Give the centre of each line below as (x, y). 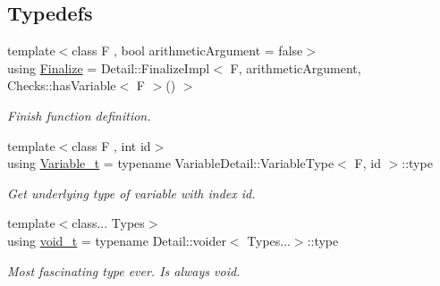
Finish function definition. (79, 115)
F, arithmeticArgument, (296, 67)
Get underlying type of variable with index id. (131, 193)
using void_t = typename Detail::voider (117, 240)
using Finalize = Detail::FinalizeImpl (109, 67)
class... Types (108, 223)
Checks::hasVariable (62, 85)
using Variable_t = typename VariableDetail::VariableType (171, 163)
